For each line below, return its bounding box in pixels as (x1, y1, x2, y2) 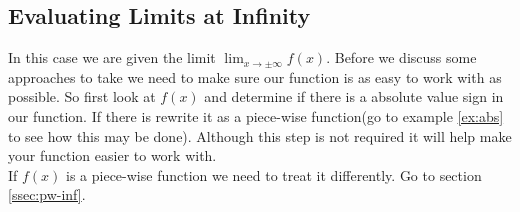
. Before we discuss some (326, 47, 477, 68)
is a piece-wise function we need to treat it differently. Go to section (66, 164, 482, 185)
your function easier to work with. (8, 145, 217, 166)
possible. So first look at (8, 86, 156, 107)
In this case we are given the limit (8, 47, 216, 68)
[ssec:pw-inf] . (8, 184, 86, 205)
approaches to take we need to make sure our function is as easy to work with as (8, 66, 502, 87)
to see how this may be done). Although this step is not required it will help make (8, 125, 512, 146)
